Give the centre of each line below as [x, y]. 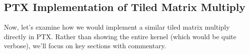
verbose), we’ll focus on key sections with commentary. [85, 46]
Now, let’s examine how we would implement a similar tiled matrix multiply [117, 27]
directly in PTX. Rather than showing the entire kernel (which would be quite [120, 36]
